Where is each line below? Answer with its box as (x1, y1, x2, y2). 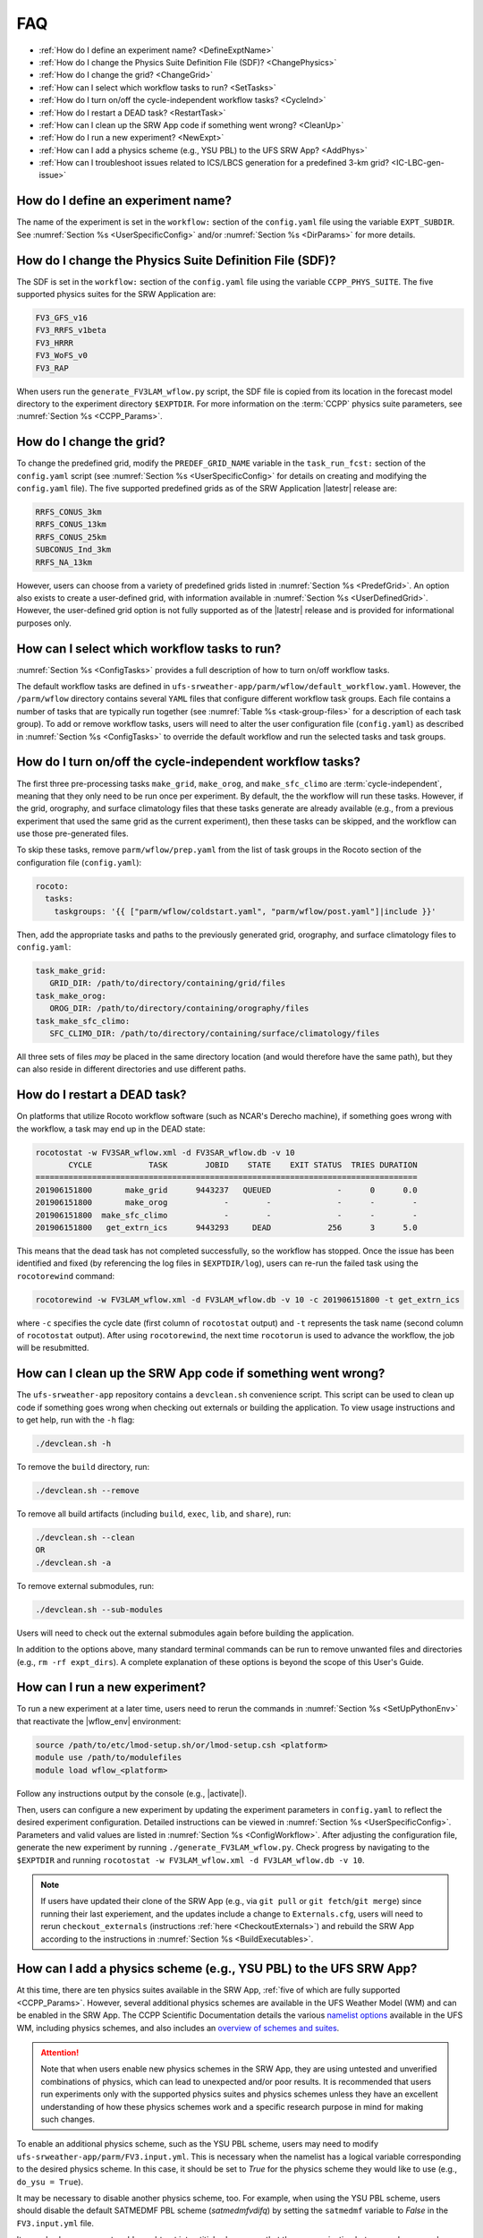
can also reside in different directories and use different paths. (16, 1063, 247, 1074)
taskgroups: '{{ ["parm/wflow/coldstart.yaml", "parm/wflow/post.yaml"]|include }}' (54, 906, 437, 917)
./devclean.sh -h (35, 1439, 112, 1449)
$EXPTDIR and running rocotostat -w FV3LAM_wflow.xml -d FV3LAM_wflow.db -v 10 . (16, 1854, 365, 1866)
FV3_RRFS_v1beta (35, 325, 107, 336)
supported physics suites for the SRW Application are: (16, 289, 216, 300)
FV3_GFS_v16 (35, 313, 89, 323)
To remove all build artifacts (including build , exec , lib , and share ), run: (16, 1508, 292, 1519)
